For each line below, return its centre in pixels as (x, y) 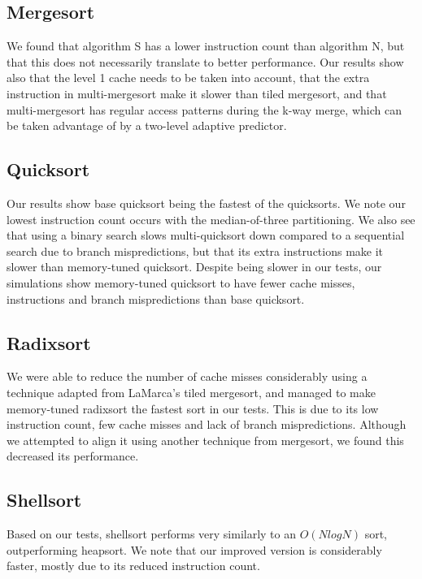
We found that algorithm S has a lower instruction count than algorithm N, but (206, 46)
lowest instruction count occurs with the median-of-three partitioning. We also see (211, 219)
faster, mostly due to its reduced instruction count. (133, 566)
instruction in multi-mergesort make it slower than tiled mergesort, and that (197, 93)
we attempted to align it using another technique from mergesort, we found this (205, 440)
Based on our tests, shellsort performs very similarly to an (152, 534)
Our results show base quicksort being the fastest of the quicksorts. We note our (206, 203)
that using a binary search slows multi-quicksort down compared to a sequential (206, 235)
